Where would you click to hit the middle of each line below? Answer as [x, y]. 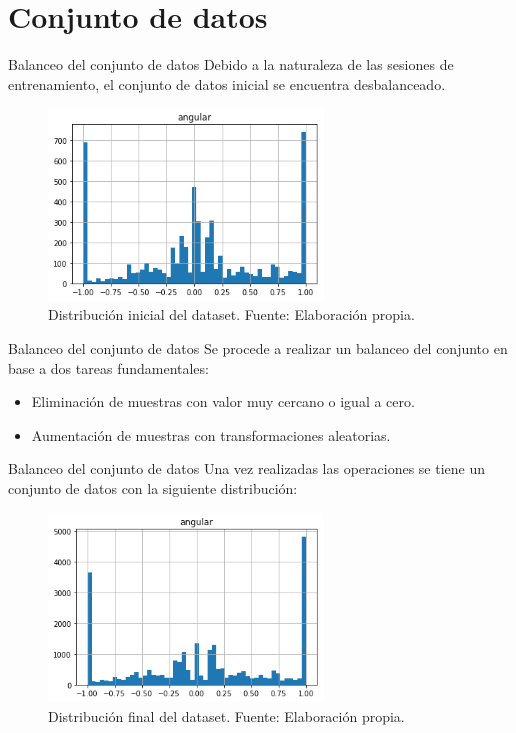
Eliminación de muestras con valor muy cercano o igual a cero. [223, 401]
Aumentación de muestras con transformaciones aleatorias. [211, 434]
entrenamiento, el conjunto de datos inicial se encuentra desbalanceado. [227, 83]
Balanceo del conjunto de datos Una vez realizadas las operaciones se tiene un [246, 468]
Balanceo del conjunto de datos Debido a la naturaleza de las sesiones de [231, 64]
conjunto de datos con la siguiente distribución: [153, 487]
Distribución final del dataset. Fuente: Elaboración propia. [226, 715]
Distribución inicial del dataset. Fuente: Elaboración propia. [231, 314]
